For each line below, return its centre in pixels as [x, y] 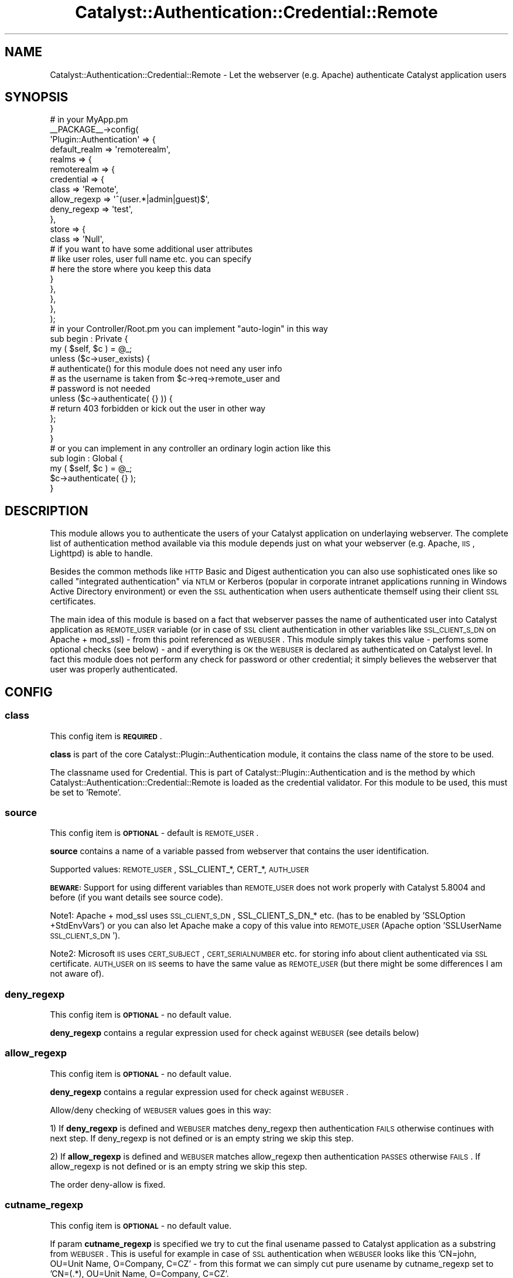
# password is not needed [100, 389]
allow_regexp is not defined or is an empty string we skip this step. [179, 1166]
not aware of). [77, 974]
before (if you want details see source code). [136, 898]
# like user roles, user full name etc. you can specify [151, 259]
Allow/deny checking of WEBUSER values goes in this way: [161, 1110]
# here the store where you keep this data [131, 269]
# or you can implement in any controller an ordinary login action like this [190, 448]
